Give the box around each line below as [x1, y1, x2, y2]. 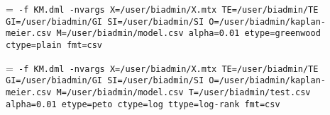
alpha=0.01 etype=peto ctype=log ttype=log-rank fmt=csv [6, 99, 280, 109]
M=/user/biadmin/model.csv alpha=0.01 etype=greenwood [56, 28, 321, 39]
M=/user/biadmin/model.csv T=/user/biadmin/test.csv [56, 87, 311, 97]
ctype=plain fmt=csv [6, 40, 103, 50]
